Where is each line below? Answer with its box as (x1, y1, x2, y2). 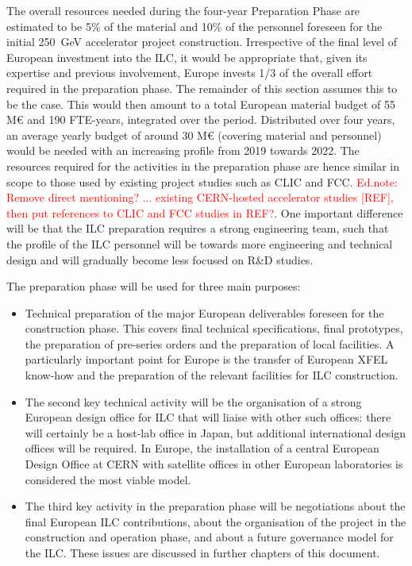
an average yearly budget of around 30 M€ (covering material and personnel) (6, 126, 382, 143)
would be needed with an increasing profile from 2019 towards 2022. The (6, 142, 360, 159)
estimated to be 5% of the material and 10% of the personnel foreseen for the (6, 17, 383, 34)
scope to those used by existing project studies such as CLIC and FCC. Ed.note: (6, 173, 398, 190)
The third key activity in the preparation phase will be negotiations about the (25, 498, 406, 514)
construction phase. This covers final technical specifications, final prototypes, (25, 320, 403, 337)
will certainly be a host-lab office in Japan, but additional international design (25, 424, 406, 441)
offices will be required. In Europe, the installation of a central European (25, 440, 379, 456)
